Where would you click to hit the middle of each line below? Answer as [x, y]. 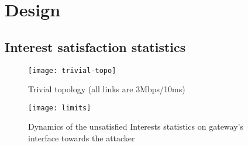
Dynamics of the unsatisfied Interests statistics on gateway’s [136, 126]
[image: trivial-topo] [72, 70]
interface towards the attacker [82, 138]
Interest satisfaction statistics [95, 46]
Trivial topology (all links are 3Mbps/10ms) [107, 89]
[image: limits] [60, 108]
